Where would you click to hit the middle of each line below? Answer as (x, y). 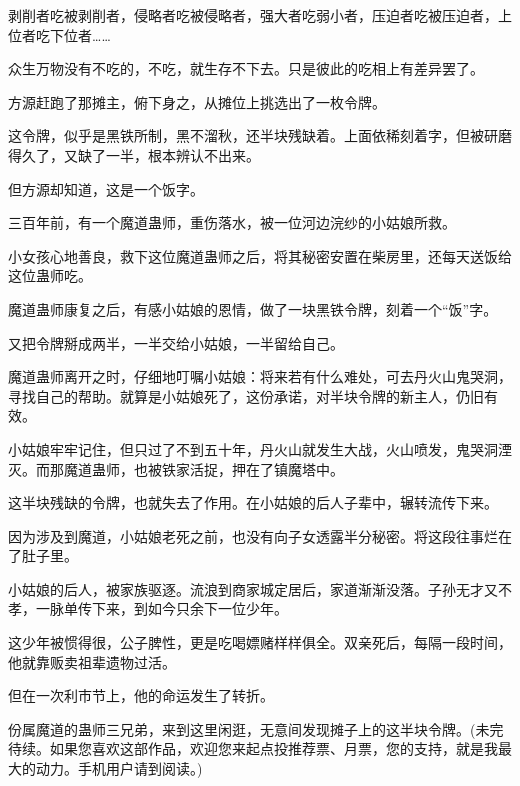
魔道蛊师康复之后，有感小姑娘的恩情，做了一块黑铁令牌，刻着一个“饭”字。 (253, 308)
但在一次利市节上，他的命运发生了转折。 (141, 695)
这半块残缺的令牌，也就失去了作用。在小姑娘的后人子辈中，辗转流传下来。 (253, 502)
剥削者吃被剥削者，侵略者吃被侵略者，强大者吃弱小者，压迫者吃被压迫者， (253, 15)
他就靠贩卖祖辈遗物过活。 (92, 661)
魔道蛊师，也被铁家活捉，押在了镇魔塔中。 (203, 468)
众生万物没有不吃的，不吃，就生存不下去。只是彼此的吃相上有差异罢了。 (246, 68)
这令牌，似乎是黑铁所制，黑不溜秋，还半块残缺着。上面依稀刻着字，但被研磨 (260, 135)
